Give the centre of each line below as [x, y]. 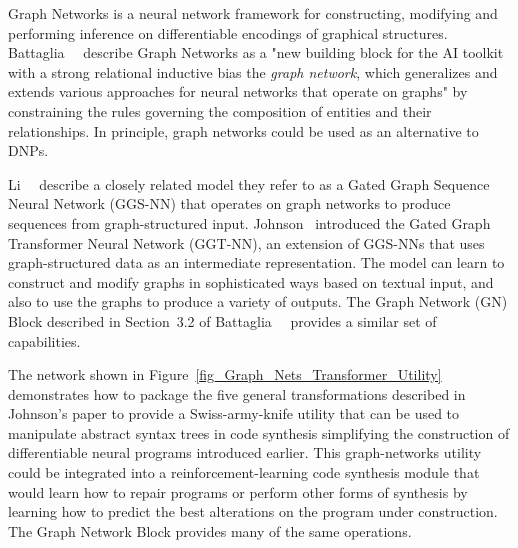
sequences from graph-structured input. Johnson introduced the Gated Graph [249, 222]
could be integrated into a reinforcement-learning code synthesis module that [244, 472]
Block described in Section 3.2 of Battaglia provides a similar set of [222, 320]
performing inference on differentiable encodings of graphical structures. [228, 32]
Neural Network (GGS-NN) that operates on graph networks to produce [229, 203]
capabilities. [44, 340]
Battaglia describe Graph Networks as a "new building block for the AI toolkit [256, 52]
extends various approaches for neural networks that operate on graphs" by [238, 91]
